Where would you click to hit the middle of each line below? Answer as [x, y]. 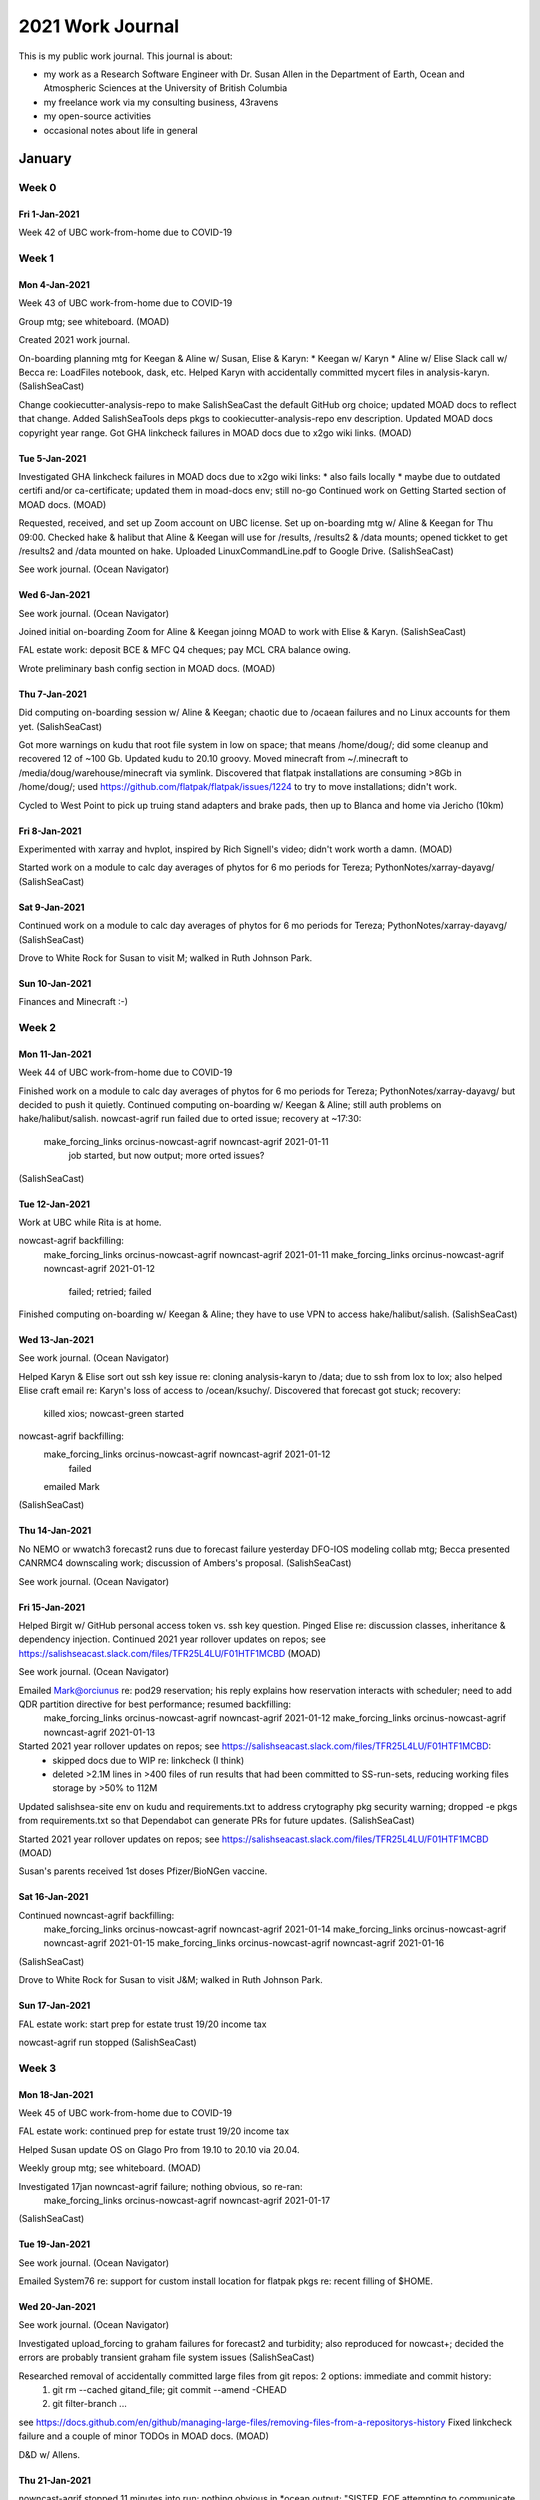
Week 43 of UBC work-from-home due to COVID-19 [125, 303]
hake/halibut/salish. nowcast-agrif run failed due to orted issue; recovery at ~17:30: [190, 1119]
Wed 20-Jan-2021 [57, 2307]
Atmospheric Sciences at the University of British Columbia [165, 88]
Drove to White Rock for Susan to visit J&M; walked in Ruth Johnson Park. [171, 1980]
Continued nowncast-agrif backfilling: [96, 1915]
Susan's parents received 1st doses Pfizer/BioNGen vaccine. [143, 1871]
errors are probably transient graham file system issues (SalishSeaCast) [166, 2357]
